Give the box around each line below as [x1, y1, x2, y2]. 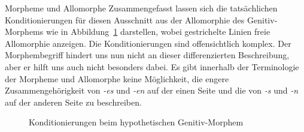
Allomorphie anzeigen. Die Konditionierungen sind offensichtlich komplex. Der [5, 37, 291, 49]
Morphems [5, 25, 44, 38]
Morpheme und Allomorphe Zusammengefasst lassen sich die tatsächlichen [5, 2, 278, 14]
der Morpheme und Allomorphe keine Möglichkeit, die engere [5, 72, 229, 85]
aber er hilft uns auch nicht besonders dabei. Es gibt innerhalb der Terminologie [5, 60, 299, 73]
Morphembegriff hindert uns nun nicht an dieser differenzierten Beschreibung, [5, 49, 290, 61]
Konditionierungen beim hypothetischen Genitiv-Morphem [29, 116, 244, 128]
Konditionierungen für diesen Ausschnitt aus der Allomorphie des [5, 13, 245, 26]
